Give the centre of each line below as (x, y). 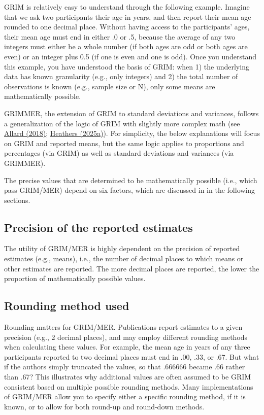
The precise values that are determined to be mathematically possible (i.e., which (131, 180)
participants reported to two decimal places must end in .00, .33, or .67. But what (132, 356)
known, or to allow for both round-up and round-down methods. (104, 406)
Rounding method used (67, 306)
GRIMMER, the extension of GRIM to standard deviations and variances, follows (131, 113)
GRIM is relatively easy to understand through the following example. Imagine (127, 7)
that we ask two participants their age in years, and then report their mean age (128, 16)
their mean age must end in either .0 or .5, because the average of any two (120, 36)
